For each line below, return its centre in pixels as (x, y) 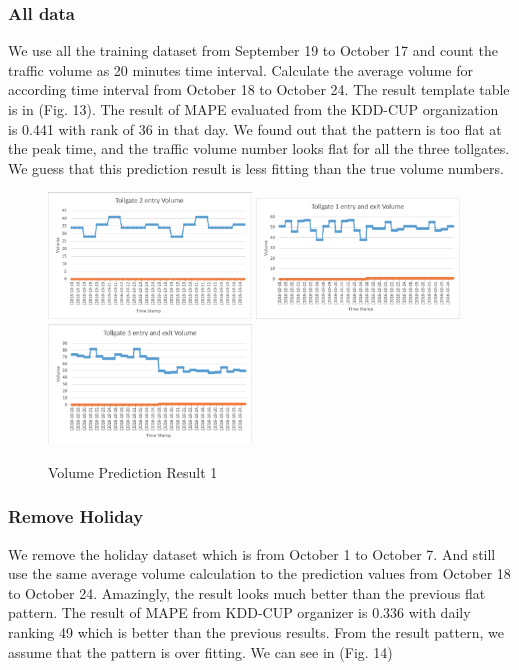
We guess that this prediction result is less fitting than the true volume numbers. (256, 167)
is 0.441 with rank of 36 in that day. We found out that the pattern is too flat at (255, 128)
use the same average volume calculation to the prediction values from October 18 (259, 573)
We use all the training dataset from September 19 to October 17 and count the (253, 50)
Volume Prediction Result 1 (133, 471)
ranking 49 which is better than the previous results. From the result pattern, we (256, 631)
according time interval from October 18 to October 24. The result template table (259, 89)
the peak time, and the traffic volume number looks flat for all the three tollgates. (259, 148)
